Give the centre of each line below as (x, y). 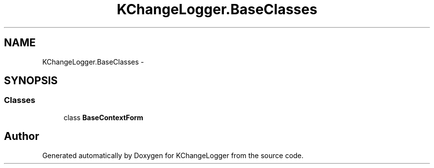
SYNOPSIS (31, 81)
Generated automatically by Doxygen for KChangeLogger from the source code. (173, 155)
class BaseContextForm (104, 117)
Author (22, 136)
